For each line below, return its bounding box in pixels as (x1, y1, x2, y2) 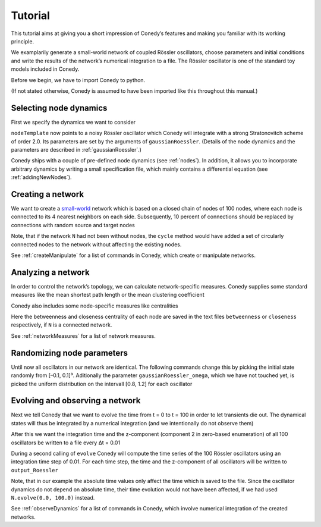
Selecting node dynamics (11, 103, 108, 113)
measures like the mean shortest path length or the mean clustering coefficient (11, 291, 204, 299)
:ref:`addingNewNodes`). (11, 174, 72, 181)
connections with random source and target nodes (11, 221, 135, 228)
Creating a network (11, 189, 84, 199)
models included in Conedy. (11, 65, 80, 73)
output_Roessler (11, 467, 59, 473)
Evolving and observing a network (11, 396, 141, 406)
